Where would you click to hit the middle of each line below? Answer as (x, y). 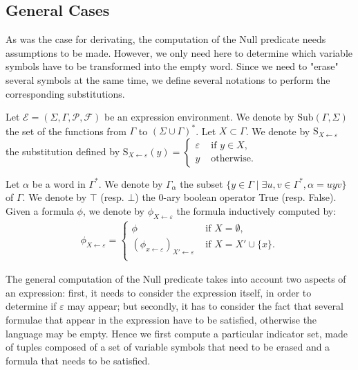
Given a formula (40, 211)
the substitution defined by (63, 151)
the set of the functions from (66, 131)
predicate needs (293, 39)
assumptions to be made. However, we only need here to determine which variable (179, 52)
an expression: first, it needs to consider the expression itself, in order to (159, 292)
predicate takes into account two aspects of (255, 279)
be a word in (59, 183)
